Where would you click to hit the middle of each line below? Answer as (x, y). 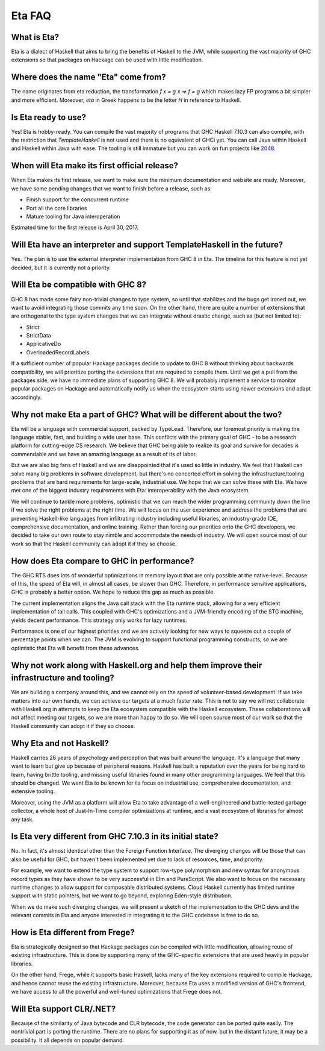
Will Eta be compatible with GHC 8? (79, 285)
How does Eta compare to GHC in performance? (103, 561)
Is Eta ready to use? (49, 117)
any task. (23, 819)
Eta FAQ (31, 16)
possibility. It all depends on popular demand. (68, 1040)
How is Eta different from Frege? (73, 932)
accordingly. (26, 397)
